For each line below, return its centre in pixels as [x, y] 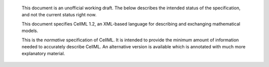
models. [30, 31]
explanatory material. [43, 54]
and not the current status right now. [59, 15]
